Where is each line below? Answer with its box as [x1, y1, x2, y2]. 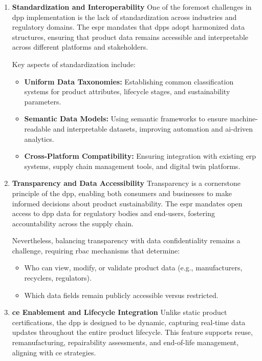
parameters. [24, 96, 61, 107]
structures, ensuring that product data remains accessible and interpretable [12, 31, 248, 42]
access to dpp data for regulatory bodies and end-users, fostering [12, 208, 215, 219]
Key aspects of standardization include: [12, 58, 136, 69]
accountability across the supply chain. [12, 218, 134, 228]
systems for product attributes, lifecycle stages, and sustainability [24, 86, 230, 97]
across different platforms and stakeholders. [12, 41, 148, 52]
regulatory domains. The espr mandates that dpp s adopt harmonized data [12, 22, 245, 32]
